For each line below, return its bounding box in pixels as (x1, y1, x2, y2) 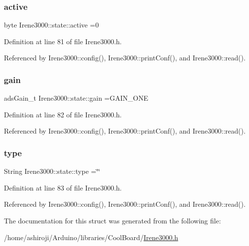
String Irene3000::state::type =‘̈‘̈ (4, 166, 100, 176)
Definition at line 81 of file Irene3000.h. (4, 36, 122, 46)
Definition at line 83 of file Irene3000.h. (4, 182, 122, 192)
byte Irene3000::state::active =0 (4, 20, 99, 30)
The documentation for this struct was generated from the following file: (4, 216, 221, 225)
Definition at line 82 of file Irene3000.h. (4, 109, 122, 119)
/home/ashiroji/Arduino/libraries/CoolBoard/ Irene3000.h (4, 232, 178, 242)
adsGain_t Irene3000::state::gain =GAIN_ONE (4, 93, 149, 103)
